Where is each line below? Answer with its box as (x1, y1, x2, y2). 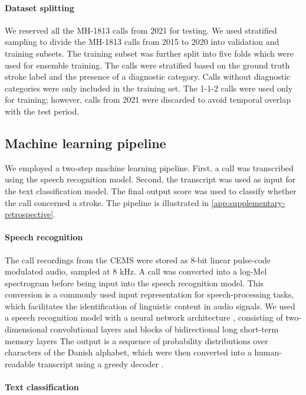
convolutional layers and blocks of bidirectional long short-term (50, 323, 279, 335)
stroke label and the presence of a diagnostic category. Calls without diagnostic (5, 70, 291, 83)
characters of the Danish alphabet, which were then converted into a (5, 346, 252, 358)
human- (254, 346, 282, 358)
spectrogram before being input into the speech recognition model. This (5, 276, 264, 289)
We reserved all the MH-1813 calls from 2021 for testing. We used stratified (5, 24, 277, 36)
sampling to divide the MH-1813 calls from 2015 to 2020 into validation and (5, 35, 279, 48)
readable (5, 357, 35, 370)
